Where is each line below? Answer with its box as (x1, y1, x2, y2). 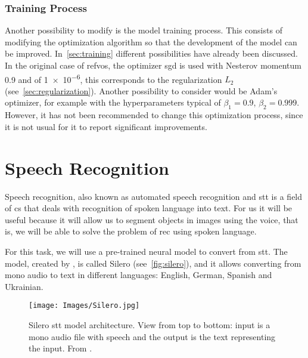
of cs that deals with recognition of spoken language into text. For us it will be (5, 202, 293, 214)
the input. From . (29, 342, 92, 354)
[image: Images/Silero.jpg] (29, 301, 140, 310)
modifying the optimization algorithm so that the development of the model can (5, 35, 297, 48)
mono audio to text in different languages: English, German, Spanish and (5, 268, 272, 281)
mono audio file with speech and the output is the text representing (29, 330, 276, 342)
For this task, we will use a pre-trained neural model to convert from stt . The (5, 245, 288, 257)
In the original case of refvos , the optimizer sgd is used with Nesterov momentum (5, 59, 301, 71)
